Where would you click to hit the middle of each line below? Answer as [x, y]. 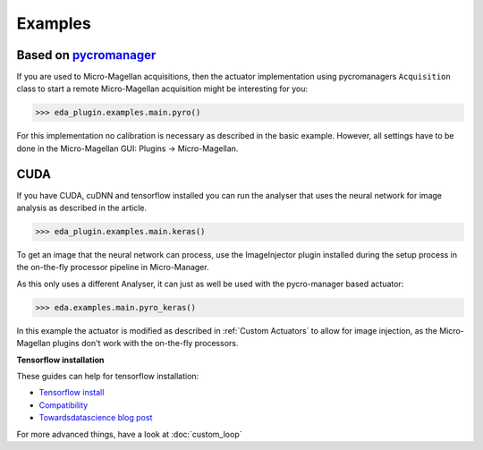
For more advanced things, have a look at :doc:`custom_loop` [129, 434]
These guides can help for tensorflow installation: [108, 376]
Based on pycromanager [86, 55]
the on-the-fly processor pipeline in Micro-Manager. [113, 267]
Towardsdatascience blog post [96, 418]
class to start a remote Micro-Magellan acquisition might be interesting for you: [162, 89]
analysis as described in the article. [82, 208]
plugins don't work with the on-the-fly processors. [145, 344]
